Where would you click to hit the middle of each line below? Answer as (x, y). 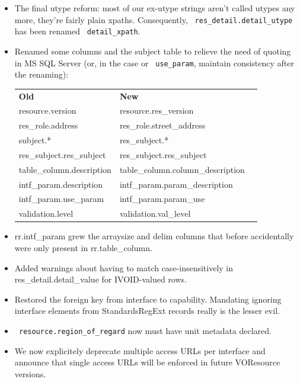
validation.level (46, 214)
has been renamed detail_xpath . (77, 31)
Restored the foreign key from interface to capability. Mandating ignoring (148, 299)
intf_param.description (61, 184)
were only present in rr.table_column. (83, 247)
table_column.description (65, 169)
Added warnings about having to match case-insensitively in (124, 267)
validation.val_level (155, 214)
